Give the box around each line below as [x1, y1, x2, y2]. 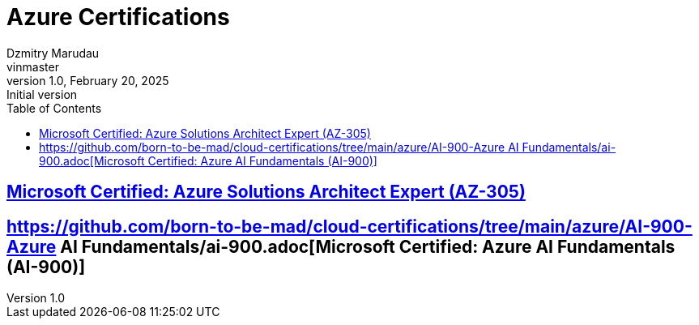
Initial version [6, 87, 78, 101]
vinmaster [6, 59, 59, 74]
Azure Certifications [6, 3, 230, 31]
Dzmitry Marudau [6, 45, 100, 60]
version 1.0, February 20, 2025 [6, 73, 169, 88]
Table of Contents [6, 100, 102, 115]
